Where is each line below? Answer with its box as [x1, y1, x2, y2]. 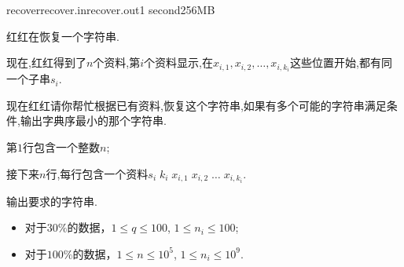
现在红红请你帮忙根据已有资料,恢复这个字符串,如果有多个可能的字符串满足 [6, 97, 387, 113]
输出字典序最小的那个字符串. [20, 112, 167, 129]
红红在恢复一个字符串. [6, 27, 119, 44]
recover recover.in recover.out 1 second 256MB [6, 2, 215, 17]
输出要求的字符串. [6, 192, 97, 209]
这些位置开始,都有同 [290, 54, 392, 71]
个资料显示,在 [144, 54, 213, 71]
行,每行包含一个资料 [46, 165, 149, 181]
